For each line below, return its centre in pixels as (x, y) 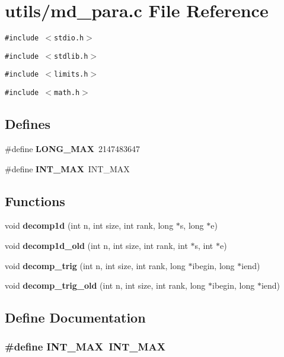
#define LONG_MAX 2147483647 (72, 148)
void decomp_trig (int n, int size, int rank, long (95, 265)
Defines (28, 124)
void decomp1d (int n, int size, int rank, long (89, 225)
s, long (192, 225)
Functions (35, 200)
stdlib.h (71, 56)
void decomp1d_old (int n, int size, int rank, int (96, 245)
